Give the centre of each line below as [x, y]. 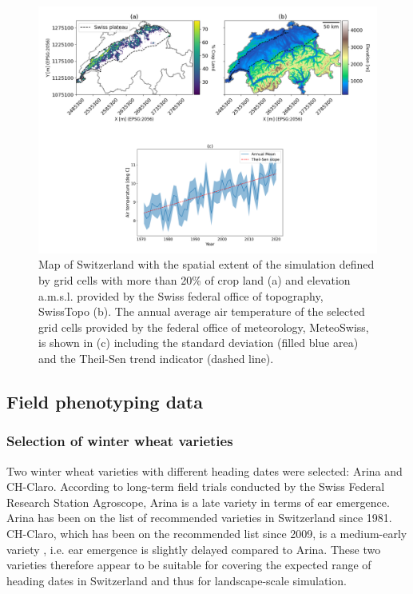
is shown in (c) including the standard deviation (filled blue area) [199, 343]
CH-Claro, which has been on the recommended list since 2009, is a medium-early [207, 534]
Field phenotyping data [105, 402]
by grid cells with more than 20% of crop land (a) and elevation [195, 280]
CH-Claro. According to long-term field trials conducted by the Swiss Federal [196, 486]
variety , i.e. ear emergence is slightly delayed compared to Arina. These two [194, 549]
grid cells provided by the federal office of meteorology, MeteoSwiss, [204, 327]
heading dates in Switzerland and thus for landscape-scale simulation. [177, 580]
